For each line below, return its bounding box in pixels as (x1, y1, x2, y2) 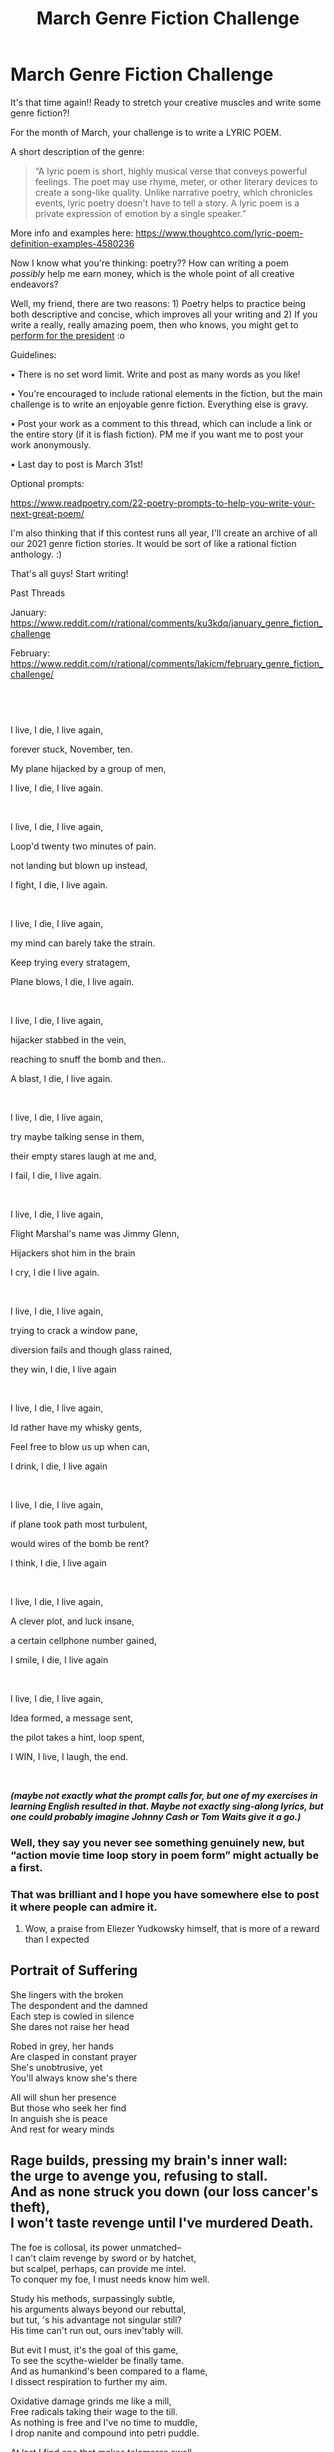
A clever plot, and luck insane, (10, 1615, 135, 1627)
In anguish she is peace (10, 2112, 108, 2124)
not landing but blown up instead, (10, 859, 148, 871)
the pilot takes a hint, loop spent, (10, 1731, 145, 1743)
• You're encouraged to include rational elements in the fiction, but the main (10, 387, 323, 399)
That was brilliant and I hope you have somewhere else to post (10, 1887, 320, 1901)
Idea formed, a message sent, (10, 1712, 134, 1724)
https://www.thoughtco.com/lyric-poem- (135, 227, 304, 239)
